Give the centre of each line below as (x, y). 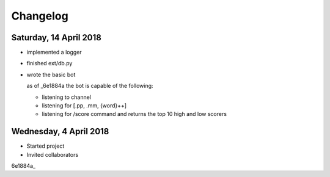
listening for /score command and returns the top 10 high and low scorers (134, 114)
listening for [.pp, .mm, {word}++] (84, 106)
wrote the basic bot (51, 74)
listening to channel (67, 97)
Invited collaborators (53, 154)
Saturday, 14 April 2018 (57, 38)
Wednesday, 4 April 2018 (60, 132)
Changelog (40, 16)
